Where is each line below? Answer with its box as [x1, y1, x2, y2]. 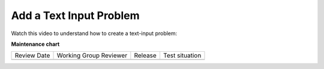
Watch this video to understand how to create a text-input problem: [11, 30, 178, 37]
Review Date [14, 51, 50, 59]
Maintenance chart [11, 40, 60, 48]
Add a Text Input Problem [11, 9, 140, 22]
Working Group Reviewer [56, 51, 128, 59]
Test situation [163, 51, 202, 59]
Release [134, 51, 157, 59]
